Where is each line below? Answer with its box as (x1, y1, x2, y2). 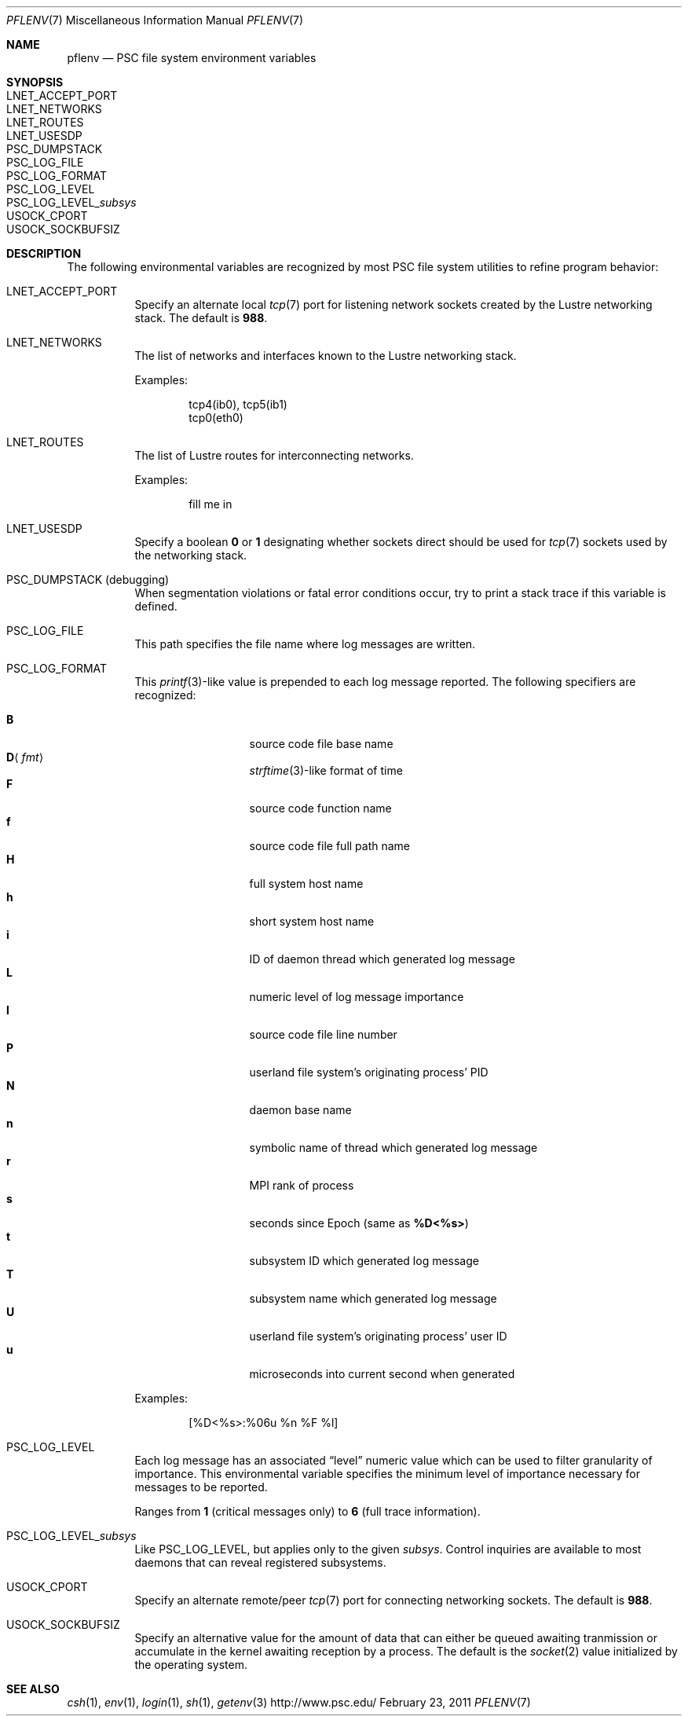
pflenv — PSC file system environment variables (67, 51, 317, 64)
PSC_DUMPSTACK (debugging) (6, 573, 170, 586)
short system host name (249, 915, 375, 928)
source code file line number (249, 1028, 397, 1041)
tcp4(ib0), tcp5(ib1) (188, 398, 287, 411)
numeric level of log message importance (249, 990, 464, 1003)
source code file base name (249, 737, 393, 750)
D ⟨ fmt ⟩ (6, 750, 44, 764)
